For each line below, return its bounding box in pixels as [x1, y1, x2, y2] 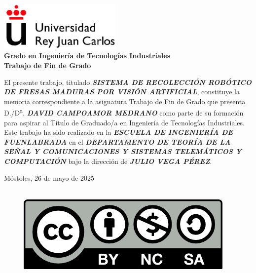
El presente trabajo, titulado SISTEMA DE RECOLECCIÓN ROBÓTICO [4, 77, 252, 87]
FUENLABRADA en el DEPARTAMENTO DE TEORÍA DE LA [4, 136, 231, 147]
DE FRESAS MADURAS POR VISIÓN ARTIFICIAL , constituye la [4, 86, 240, 97]
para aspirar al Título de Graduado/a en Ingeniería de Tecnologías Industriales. [4, 117, 245, 127]
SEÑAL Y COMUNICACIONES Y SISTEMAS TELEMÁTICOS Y [4, 146, 242, 156]
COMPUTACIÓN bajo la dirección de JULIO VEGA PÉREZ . [4, 156, 212, 166]
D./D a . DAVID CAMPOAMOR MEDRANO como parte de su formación [4, 106, 244, 118]
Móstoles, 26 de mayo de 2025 [4, 172, 94, 183]
